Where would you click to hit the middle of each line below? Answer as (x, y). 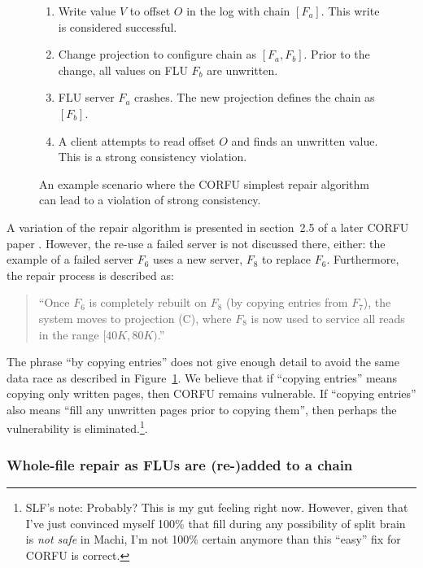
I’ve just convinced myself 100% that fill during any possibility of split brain (216, 523)
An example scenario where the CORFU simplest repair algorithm (205, 184)
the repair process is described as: (90, 275)
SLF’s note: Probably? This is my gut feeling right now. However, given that (217, 507)
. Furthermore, (363, 259)
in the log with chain (238, 11)
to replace (287, 259)
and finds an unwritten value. (305, 140)
